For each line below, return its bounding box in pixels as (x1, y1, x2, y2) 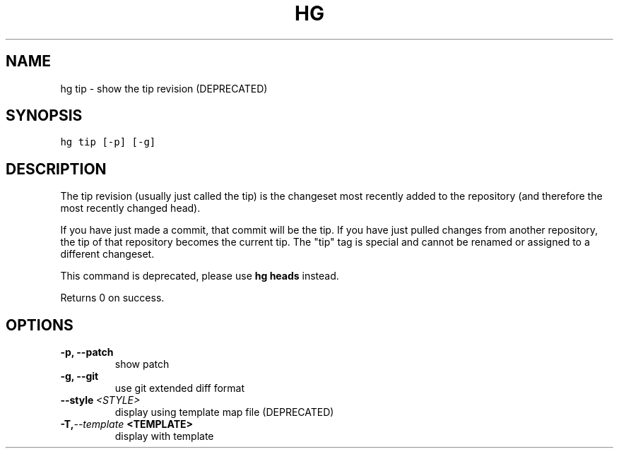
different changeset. (60, 248, 155, 261)
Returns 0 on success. (60, 292, 165, 304)
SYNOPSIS (6, 107, 83, 125)
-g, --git (60, 370, 99, 383)
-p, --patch (60, 346, 114, 359)
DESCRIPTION (6, 160, 107, 178)
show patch (114, 358, 170, 371)
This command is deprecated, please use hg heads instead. (60, 270, 339, 282)
